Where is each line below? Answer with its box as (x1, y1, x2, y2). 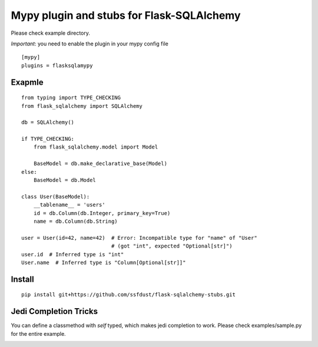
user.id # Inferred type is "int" (21, 251, 124, 257)
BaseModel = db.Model (33, 177, 97, 184)
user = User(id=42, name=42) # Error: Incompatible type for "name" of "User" (21, 234, 257, 241)
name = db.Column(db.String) (33, 218, 118, 224)
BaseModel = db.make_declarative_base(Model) (33, 160, 168, 167)
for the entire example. (11, 330, 66, 337)
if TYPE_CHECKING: (21, 136, 75, 143)
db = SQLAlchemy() (21, 119, 75, 126)
